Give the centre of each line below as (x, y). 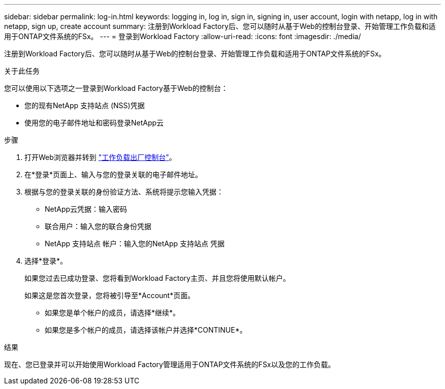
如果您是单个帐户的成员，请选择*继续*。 (113, 313)
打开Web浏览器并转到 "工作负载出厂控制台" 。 (100, 157)
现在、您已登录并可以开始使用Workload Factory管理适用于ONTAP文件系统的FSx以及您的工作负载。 (170, 364)
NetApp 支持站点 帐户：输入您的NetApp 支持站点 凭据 (135, 244)
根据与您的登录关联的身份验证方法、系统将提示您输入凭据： (124, 192)
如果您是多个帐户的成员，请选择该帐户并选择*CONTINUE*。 (146, 330)
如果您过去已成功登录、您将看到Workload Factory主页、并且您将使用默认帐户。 (157, 278)
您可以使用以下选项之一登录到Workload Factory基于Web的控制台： (116, 88)
